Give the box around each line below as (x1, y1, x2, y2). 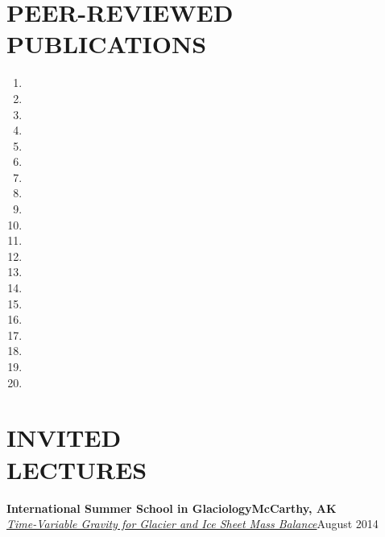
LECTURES (6, 452, 147, 485)
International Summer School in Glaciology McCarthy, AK (6, 499, 337, 516)
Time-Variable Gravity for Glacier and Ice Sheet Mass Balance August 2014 (6, 515, 379, 532)
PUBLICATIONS (6, 27, 207, 60)
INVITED (6, 421, 122, 454)
